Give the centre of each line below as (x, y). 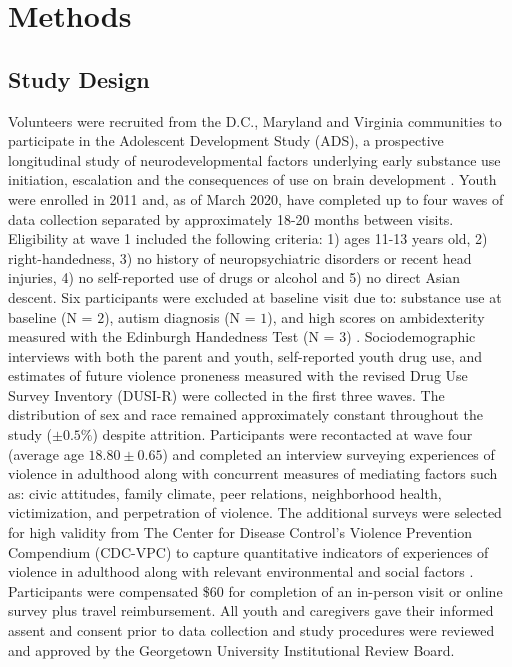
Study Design (79, 78)
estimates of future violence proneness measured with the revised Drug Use (238, 375)
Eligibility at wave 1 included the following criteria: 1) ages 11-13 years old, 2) (248, 238)
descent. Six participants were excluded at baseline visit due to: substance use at (255, 296)
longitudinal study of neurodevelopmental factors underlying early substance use (254, 159)
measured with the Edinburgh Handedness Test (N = (171, 336)
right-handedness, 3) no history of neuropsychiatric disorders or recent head (240, 257)
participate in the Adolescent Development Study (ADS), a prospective (226, 140)
